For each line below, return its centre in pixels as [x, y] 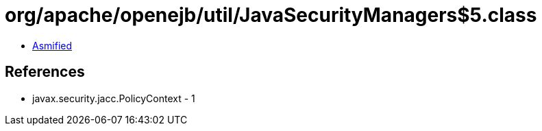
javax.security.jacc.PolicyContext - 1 [114, 98]
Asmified [52, 45]
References [45, 72]
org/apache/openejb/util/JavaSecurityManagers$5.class [271, 15]
